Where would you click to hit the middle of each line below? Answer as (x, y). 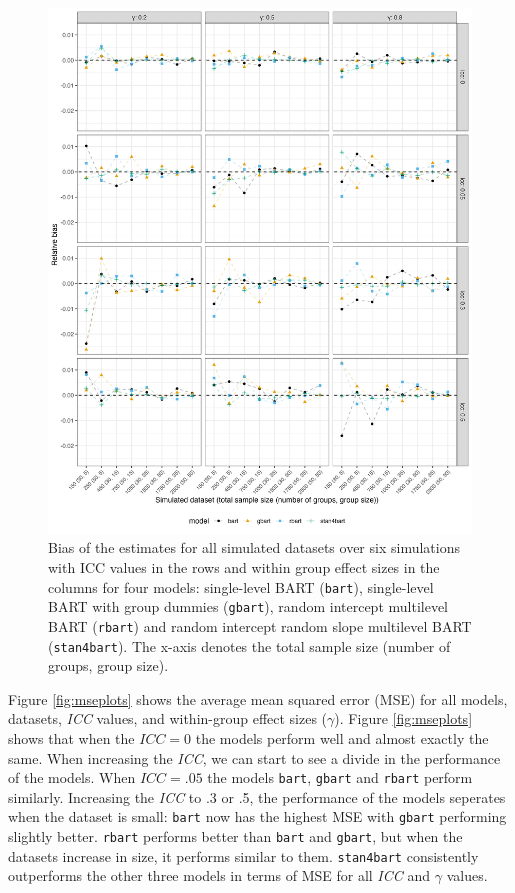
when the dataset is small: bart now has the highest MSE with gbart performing (257, 816)
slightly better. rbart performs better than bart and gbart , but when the (235, 836)
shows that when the (71, 737)
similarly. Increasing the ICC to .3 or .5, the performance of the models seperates (257, 796)
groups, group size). (108, 665)
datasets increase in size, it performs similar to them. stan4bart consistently (243, 855)
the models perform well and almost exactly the (342, 737)
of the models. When (72, 777)
